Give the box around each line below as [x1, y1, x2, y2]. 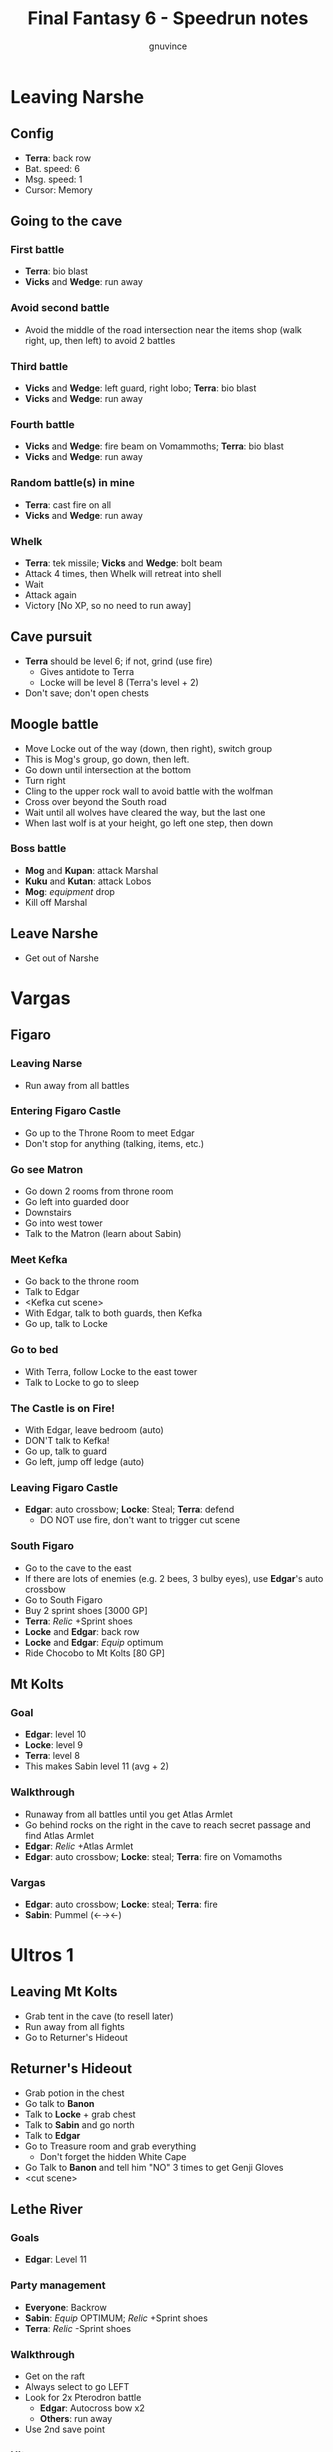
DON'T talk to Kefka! [24, 1435, 110, 1447]
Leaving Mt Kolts [10, 1983, 118, 2001]
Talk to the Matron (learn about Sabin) [24, 1228, 182, 1240]
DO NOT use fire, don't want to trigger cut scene [39, 1514, 241, 1526]
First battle [10, 243, 65, 257]
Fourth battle [10, 417, 75, 431]
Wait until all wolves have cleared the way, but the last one [24, 806, 266, 818]
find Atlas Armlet [24, 1829, 95, 1841]
